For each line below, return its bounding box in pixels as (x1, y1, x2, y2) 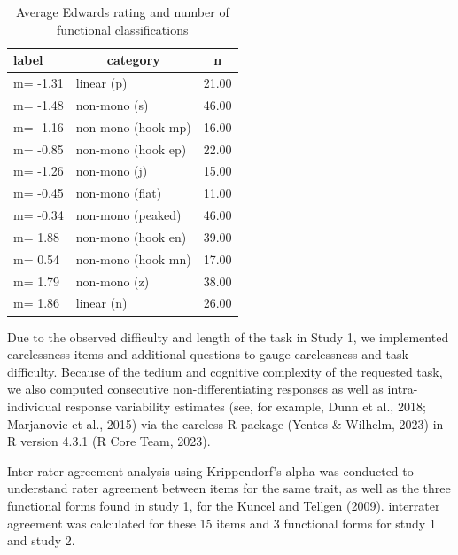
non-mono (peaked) (75, 206, 182, 224)
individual (7, 396, 62, 415)
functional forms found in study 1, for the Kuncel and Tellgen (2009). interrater (7, 496, 440, 514)
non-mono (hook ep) (75, 139, 187, 158)
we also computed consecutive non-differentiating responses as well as (7, 379, 384, 398)
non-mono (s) (75, 95, 149, 113)
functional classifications (57, 20, 189, 38)
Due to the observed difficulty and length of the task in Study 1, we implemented (7, 327, 449, 346)
